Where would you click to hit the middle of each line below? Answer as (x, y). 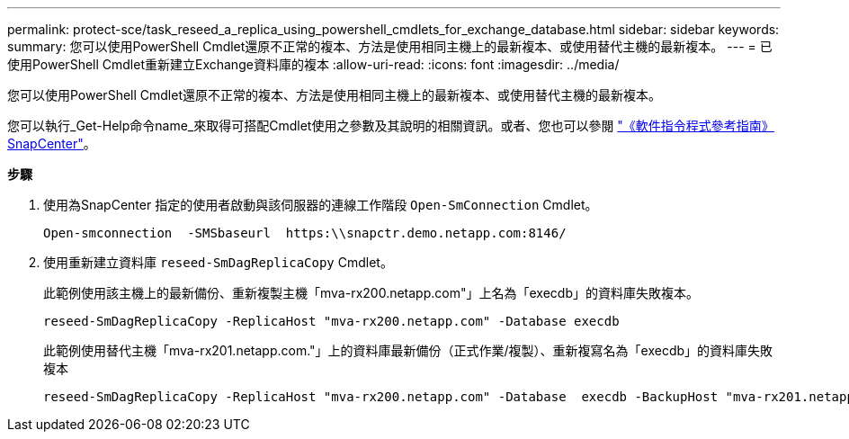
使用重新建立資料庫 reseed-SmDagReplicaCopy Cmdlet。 (218, 262)
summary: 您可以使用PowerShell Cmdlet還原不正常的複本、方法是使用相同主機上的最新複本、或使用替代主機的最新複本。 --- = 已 (390, 46)
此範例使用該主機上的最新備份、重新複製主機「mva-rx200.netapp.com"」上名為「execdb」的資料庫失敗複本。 (371, 293)
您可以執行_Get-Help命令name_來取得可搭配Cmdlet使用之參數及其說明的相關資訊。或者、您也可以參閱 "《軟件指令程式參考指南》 (391, 125)
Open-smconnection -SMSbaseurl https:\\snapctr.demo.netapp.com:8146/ (305, 233)
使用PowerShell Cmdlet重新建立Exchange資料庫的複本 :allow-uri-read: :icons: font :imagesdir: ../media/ (313, 64)
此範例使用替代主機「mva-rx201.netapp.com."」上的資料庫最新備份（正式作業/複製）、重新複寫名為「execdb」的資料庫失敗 (408, 350)
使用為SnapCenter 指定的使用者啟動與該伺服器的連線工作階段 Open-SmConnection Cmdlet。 (321, 205)
